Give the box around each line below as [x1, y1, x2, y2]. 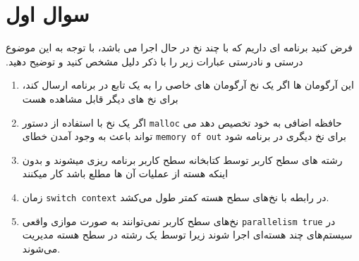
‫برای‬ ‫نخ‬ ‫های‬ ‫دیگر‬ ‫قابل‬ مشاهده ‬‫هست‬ [22, 91, 178, 106]
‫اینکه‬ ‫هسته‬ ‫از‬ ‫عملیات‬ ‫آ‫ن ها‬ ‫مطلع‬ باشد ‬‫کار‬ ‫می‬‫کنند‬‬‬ [22, 166, 229, 181]
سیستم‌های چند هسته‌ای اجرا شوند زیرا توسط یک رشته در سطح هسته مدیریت [22, 227, 353, 242]
